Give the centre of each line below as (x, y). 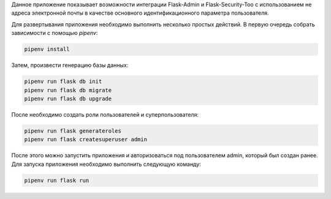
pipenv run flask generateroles (73, 131)
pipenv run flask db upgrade (68, 99)
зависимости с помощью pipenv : (55, 33)
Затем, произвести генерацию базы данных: (70, 65)
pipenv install (47, 49)
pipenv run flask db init (63, 82)
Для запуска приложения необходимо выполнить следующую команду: (106, 164)
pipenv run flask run (57, 180)
